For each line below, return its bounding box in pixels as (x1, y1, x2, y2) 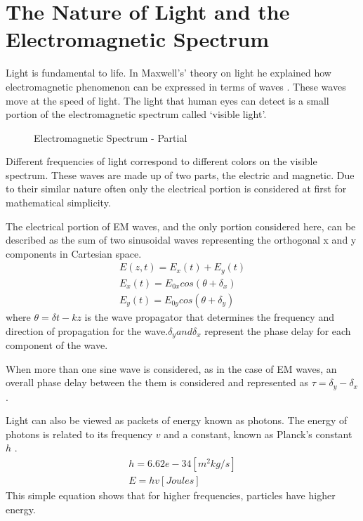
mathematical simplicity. (6, 195, 111, 210)
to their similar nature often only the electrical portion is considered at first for (6, 181, 347, 196)
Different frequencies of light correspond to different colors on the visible (6, 154, 317, 169)
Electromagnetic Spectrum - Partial (34, 130, 187, 145)
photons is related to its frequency (6, 426, 153, 441)
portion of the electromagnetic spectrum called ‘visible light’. (6, 107, 267, 121)
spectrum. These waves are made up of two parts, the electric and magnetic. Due (6, 167, 355, 182)
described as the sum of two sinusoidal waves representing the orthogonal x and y (6, 232, 357, 247)
